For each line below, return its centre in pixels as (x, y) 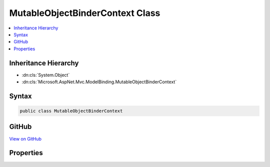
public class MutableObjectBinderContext (71, 111)
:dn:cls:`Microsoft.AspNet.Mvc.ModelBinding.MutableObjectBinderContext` (99, 82)
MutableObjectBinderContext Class (85, 13)
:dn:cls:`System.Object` (46, 75)
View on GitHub (25, 139)
